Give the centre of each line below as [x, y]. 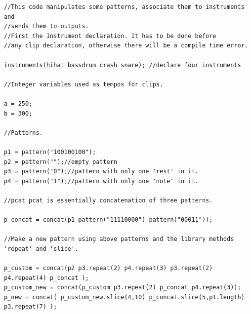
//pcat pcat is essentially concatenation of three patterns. [108, 200]
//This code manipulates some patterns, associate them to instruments [124, 7]
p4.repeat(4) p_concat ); [46, 278]
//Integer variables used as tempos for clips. [84, 84]
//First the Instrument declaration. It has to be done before [110, 36]
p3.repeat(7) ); [31, 307]
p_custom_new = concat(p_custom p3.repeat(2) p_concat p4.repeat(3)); [123, 288]
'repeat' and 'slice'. [41, 249]
